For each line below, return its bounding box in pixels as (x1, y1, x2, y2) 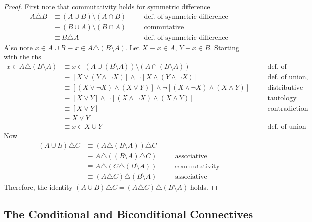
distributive (267, 84, 303, 91)
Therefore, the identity (4, 181, 73, 192)
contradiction (267, 105, 308, 112)
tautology (267, 94, 297, 102)
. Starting (210, 42, 239, 52)
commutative (144, 23, 184, 31)
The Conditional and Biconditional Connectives (4, 206, 253, 221)
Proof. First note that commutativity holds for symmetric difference (4, 1, 210, 11)
